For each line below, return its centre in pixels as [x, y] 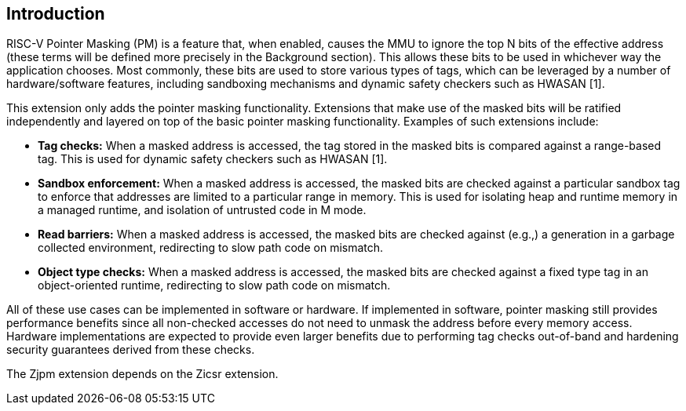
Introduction [56, 14]
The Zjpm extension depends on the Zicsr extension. [142, 374]
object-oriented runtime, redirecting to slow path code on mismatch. [214, 286]
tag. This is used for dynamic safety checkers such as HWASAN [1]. [213, 159]
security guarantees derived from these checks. [131, 350]
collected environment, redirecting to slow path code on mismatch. [211, 248]
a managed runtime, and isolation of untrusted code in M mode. [202, 210]
